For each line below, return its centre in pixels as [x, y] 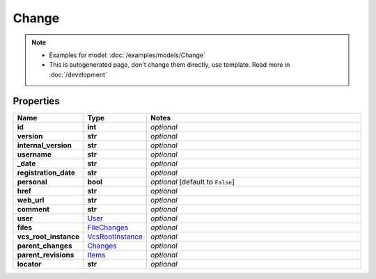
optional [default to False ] [193, 182]
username [34, 154]
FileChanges [108, 228]
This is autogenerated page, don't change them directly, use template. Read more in [170, 65]
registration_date [46, 173]
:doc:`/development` [78, 74]
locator [29, 264]
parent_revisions [46, 255]
